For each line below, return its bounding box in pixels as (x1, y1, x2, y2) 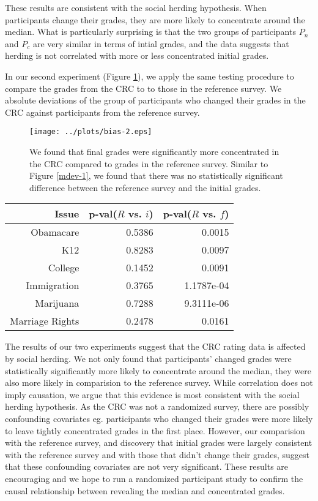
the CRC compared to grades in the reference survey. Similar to (29, 157, 268, 170)
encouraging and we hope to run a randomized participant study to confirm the (5, 472, 303, 484)
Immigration (26, 278, 79, 293)
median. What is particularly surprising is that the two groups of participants (5, 25, 296, 38)
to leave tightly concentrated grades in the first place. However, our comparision (5, 424, 305, 437)
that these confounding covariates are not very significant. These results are (5, 460, 289, 473)
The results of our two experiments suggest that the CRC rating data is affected (5, 340, 306, 353)
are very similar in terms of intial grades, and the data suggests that (32, 37, 289, 50)
